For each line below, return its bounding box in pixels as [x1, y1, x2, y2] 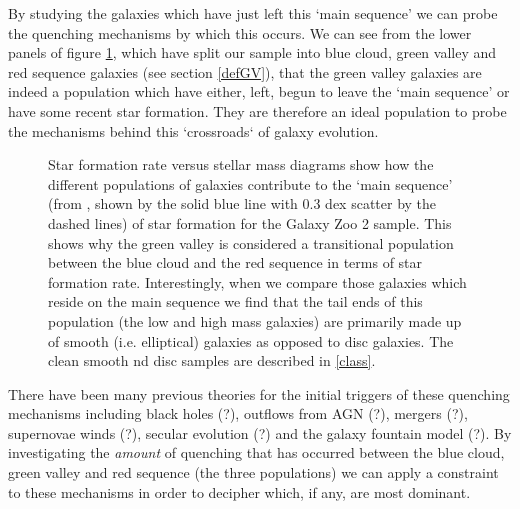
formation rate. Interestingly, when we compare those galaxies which [48, 271, 467, 292]
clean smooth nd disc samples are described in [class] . [48, 350, 376, 371]
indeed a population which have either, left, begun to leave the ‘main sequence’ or [8, 81, 510, 102]
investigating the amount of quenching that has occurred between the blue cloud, [8, 442, 505, 463]
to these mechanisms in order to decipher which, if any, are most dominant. [8, 481, 471, 502]
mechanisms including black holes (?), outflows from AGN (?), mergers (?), [8, 403, 468, 424]
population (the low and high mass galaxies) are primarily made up [48, 310, 462, 331]
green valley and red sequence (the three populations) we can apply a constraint [8, 462, 499, 483]
